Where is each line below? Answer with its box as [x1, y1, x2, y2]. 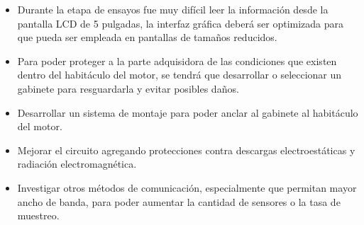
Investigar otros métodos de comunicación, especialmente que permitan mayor [17, 180, 357, 195]
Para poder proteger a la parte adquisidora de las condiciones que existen [17, 53, 337, 68]
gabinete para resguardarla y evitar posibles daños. [17, 81, 239, 96]
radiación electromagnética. [17, 156, 137, 171]
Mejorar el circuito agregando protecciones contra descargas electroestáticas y [17, 142, 355, 157]
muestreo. [17, 208, 60, 223]
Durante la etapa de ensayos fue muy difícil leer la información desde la [17, 2, 329, 16]
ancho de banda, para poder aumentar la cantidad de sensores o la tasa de [17, 194, 341, 209]
